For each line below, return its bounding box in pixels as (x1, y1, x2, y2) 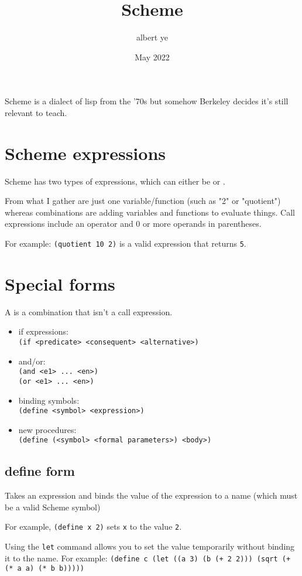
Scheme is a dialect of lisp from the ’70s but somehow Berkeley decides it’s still (5, 95, 289, 107)
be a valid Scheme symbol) (5, 500, 101, 513)
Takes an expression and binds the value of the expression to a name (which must (5, 489, 298, 502)
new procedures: (18, 423, 77, 435)
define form (5, 462, 75, 480)
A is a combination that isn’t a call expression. (5, 305, 173, 318)
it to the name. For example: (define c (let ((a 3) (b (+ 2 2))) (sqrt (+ (5, 551, 291, 564)
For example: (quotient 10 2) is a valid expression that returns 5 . (5, 237, 246, 249)
